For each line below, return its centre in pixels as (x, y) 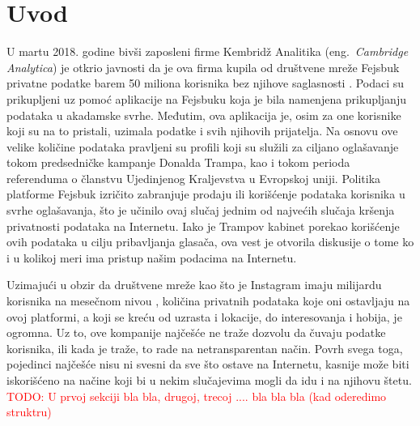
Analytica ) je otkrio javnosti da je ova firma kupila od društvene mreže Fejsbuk (203, 67)
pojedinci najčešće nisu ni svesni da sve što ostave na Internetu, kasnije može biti (208, 364)
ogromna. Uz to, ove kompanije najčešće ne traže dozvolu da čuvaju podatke (196, 332)
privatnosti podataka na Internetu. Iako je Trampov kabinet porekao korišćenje (203, 226)
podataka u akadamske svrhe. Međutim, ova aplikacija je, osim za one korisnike (204, 115)
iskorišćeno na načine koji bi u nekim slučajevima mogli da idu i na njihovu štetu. (209, 380)
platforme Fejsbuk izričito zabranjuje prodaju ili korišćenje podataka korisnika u (206, 194)
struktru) (29, 412)
